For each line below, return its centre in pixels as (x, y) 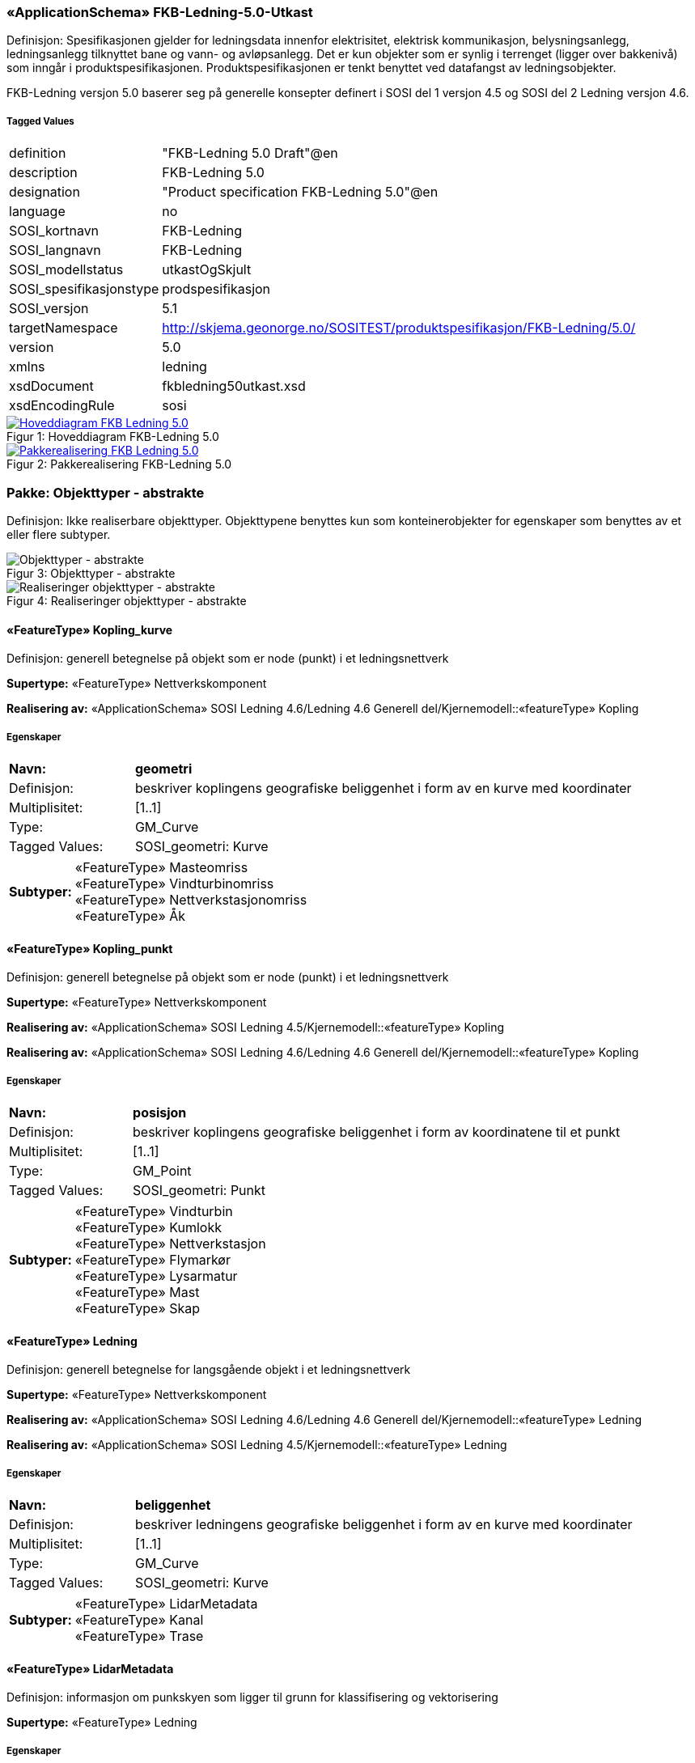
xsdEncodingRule (62, 406)
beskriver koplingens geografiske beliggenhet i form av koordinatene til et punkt (377, 1132)
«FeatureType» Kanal (139, 1619)
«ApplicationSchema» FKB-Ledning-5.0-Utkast (160, 12)
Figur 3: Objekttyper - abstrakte (91, 573)
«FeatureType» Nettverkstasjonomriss (191, 899)
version (32, 348)
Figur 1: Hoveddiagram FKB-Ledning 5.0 (113, 437)
